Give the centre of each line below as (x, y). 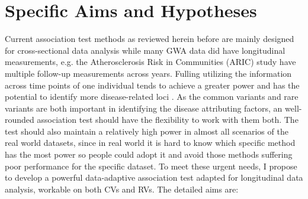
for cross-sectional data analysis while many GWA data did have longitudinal (145, 50)
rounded (20, 120)
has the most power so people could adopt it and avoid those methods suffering (149, 154)
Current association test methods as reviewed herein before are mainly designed (150, 39)
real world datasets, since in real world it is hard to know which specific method (150, 143)
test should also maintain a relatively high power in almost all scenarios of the (147, 131)
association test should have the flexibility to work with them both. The (168, 120)
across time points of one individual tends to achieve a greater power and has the (152, 85)
